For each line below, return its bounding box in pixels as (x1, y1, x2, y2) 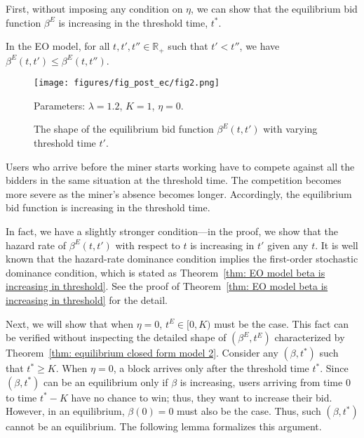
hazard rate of (6, 237, 67, 252)
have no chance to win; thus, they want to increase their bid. (71, 390, 332, 404)
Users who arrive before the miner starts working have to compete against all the (6, 159, 355, 173)
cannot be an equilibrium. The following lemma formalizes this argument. (6, 419, 322, 434)
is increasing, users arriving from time (180, 374, 343, 389)
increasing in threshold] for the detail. (6, 293, 168, 307)
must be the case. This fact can (214, 316, 349, 331)
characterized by (274, 330, 345, 345)
